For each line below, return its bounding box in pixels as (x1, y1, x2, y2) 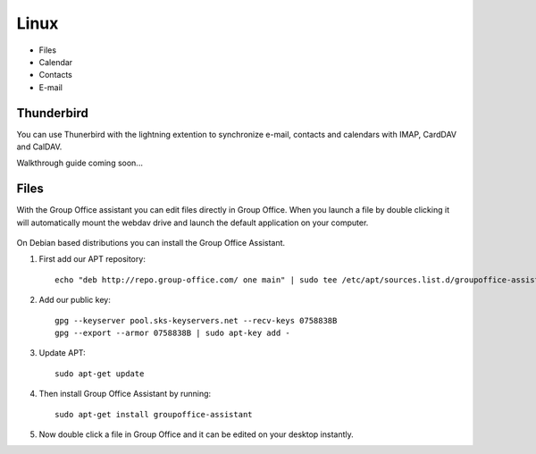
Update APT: (38, 348, 87, 358)
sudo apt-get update (54, 368, 145, 379)
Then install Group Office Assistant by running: (38, 389, 212, 399)
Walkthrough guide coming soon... (16, 157, 143, 169)
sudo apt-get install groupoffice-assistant (54, 409, 254, 419)
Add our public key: (38, 295, 111, 306)
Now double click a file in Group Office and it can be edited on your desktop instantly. (38, 429, 354, 440)
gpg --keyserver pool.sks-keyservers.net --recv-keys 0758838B (54, 315, 338, 325)
